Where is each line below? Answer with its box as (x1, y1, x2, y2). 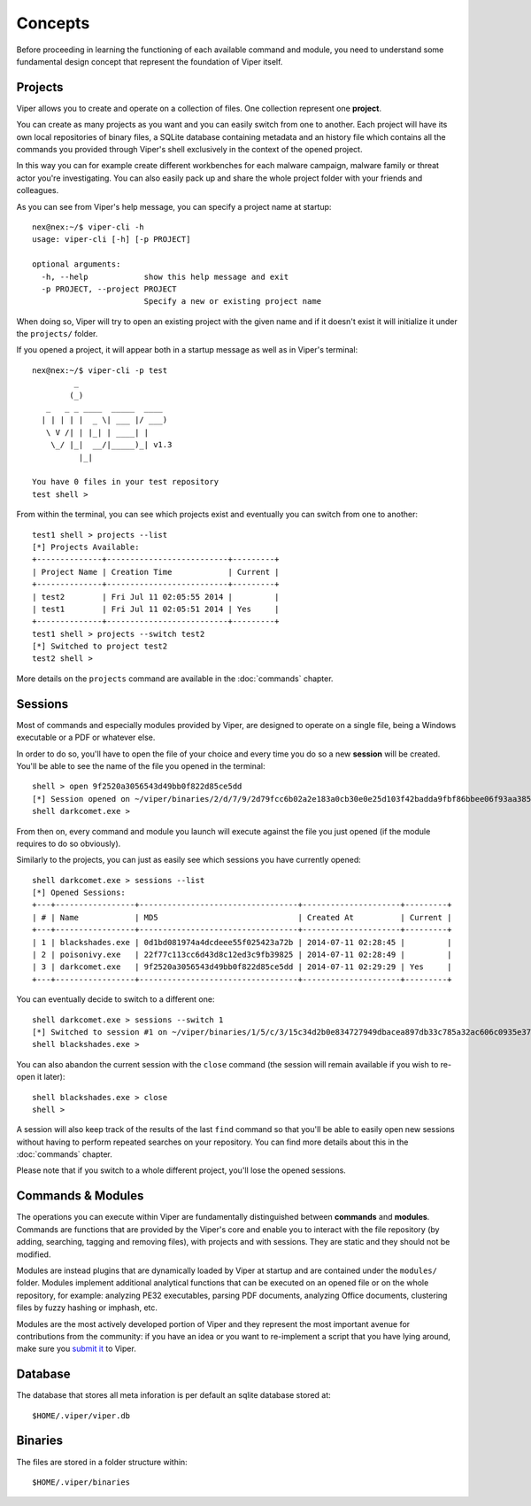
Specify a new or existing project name (143, 297, 322, 307)
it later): (36, 1072, 65, 1083)
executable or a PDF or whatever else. (16, 732, 156, 743)
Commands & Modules (16, 1188, 144, 1204)
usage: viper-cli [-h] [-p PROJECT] (32, 235, 191, 245)
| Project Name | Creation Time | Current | (32, 567, 280, 577)
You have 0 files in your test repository (32, 477, 219, 487)
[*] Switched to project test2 (32, 641, 168, 651)
